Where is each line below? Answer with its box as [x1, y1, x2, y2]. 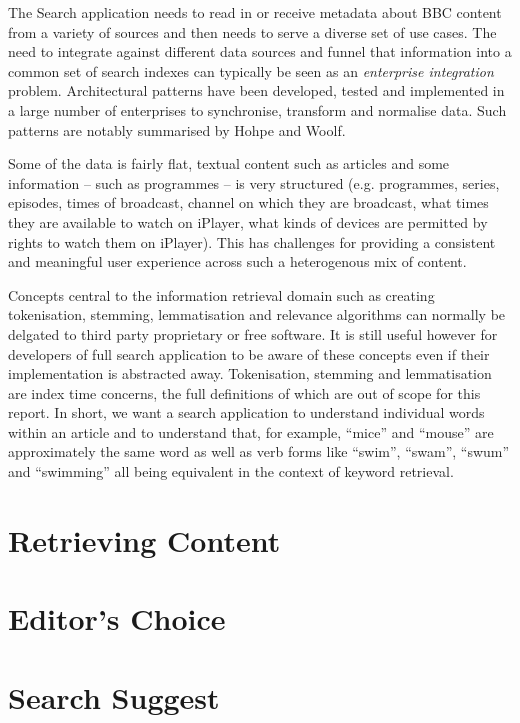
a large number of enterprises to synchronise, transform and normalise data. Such [8, 99, 507, 120]
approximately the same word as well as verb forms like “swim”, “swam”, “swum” [8, 441, 510, 462]
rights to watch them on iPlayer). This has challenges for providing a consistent [8, 231, 496, 252]
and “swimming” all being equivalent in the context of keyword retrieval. [8, 461, 454, 482]
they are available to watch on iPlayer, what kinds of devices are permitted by [8, 211, 488, 232]
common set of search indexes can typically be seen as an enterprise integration [8, 60, 494, 81]
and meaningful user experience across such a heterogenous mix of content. [8, 251, 467, 272]
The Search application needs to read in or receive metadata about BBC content [8, 2, 502, 22]
